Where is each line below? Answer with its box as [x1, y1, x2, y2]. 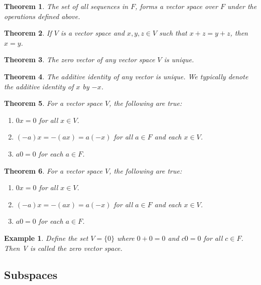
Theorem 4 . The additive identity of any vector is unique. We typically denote [4, 71, 248, 81]
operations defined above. [4, 11, 80, 21]
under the [227, 1, 257, 11]
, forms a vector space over [135, 1, 218, 11]
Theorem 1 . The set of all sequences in [4, 1, 128, 11]
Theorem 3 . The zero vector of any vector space [4, 54, 155, 65]
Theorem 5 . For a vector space [4, 98, 103, 108]
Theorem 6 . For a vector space [4, 165, 103, 176]
